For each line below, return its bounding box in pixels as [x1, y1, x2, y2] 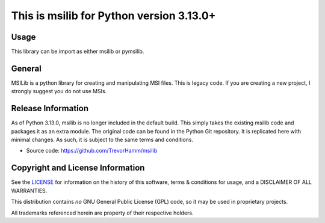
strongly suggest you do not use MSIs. [11, 88, 107, 95]
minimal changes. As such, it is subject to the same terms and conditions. [11, 136, 194, 144]
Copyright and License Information [11, 163, 145, 173]
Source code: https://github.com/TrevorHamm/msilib [26, 147, 158, 154]
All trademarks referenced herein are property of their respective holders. [11, 209, 194, 216]
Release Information [11, 103, 89, 114]
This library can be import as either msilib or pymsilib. [11, 48, 144, 55]
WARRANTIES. [11, 187, 48, 194]
